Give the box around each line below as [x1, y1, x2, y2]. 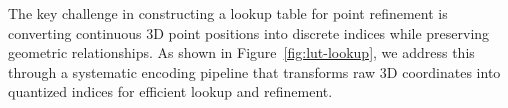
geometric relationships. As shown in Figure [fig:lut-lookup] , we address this [8, 42, 475, 63]
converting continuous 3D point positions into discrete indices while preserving [8, 22, 490, 43]
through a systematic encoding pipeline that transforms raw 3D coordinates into [8, 61, 501, 82]
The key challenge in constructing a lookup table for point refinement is [8, 3, 448, 23]
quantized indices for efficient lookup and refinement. [8, 81, 333, 102]
